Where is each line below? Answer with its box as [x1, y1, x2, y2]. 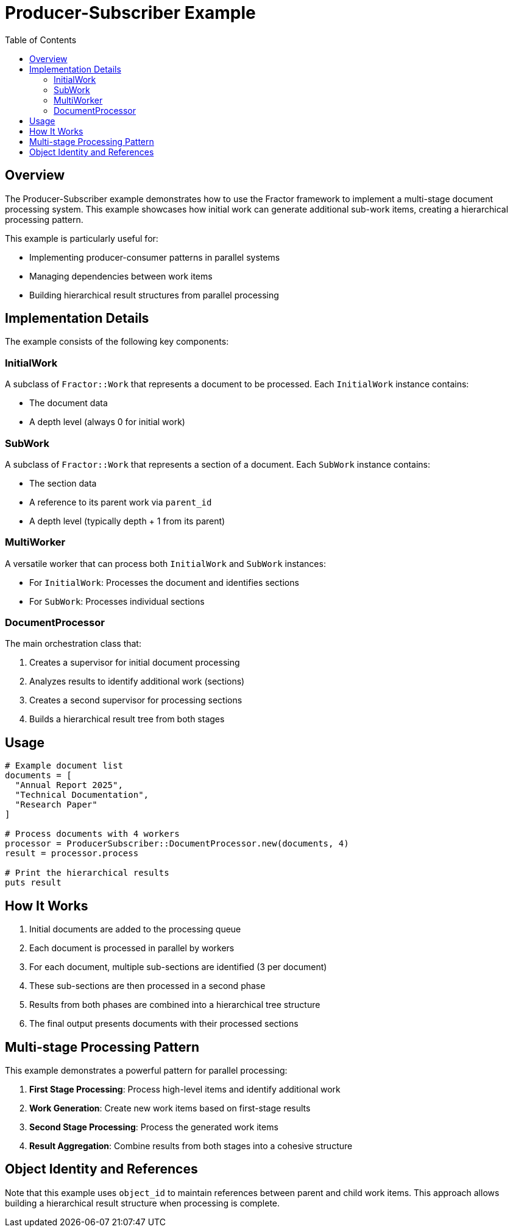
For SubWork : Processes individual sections [29, 596, 205, 607]
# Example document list [5, 761, 123, 771]
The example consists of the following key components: [5, 336, 229, 347]
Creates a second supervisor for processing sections [29, 695, 242, 706]
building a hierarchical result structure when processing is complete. [5, 1197, 280, 1208]
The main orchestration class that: [5, 638, 141, 649]
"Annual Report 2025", [15, 780, 123, 790]
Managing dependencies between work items [29, 270, 213, 281]
